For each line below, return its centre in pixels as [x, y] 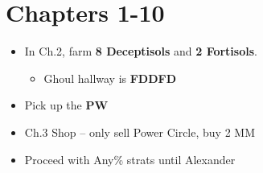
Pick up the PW [66, 105]
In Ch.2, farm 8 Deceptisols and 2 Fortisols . [141, 51]
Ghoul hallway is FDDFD [110, 78]
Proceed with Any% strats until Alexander [130, 159]
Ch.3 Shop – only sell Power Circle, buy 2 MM [140, 132]
